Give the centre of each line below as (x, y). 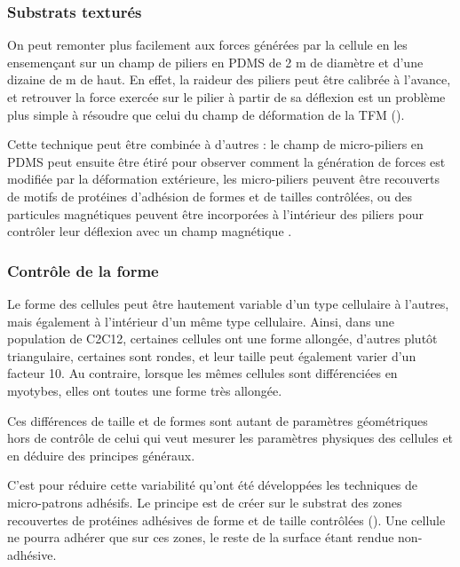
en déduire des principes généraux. (101, 455)
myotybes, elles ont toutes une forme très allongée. (145, 390)
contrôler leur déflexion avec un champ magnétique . (150, 231)
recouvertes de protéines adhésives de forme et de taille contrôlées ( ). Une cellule (226, 520)
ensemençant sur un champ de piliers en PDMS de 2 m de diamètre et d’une (215, 62)
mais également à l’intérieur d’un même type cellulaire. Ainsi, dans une (201, 321)
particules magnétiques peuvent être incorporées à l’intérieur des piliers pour (215, 213)
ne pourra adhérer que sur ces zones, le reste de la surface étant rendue (201, 537)
